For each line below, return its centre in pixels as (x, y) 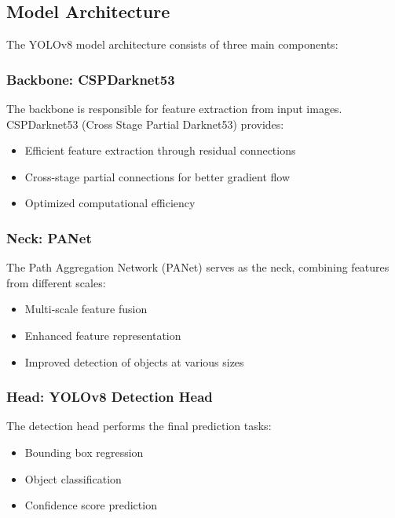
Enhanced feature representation (103, 335)
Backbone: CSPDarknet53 (91, 79)
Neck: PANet (49, 237)
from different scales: (56, 282)
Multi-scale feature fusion (86, 309)
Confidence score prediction (91, 505)
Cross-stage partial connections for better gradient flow (157, 176)
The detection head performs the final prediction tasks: (139, 426)
